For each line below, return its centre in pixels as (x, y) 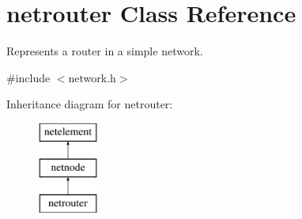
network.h (92, 77)
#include (28, 77)
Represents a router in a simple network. (105, 51)
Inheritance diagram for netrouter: (90, 104)
